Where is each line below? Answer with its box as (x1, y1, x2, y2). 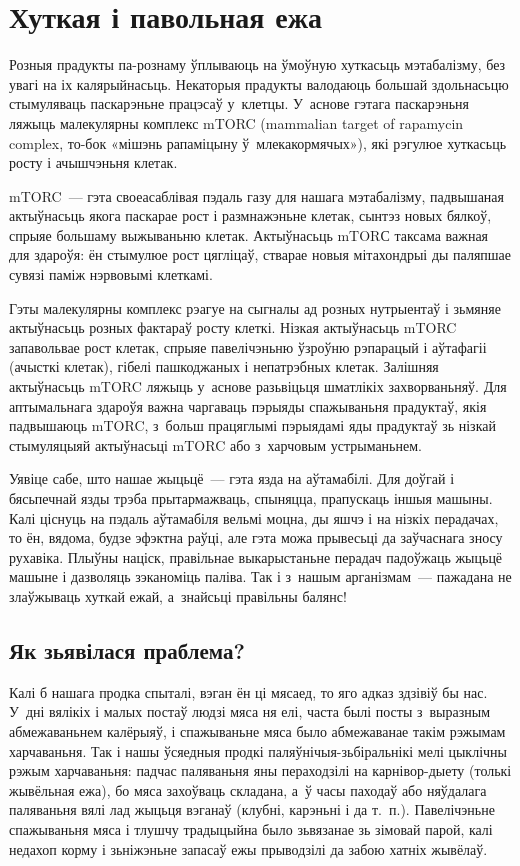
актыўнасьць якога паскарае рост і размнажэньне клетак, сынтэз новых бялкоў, (9, 205, 492, 226)
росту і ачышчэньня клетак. (9, 152, 178, 173)
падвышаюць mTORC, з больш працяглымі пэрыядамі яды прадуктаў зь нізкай (9, 415, 496, 436)
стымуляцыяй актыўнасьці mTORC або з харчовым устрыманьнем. (9, 434, 422, 455)
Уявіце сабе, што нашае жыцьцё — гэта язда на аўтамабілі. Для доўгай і (9, 468, 455, 489)
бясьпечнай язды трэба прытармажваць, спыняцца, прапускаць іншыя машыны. (9, 488, 493, 508)
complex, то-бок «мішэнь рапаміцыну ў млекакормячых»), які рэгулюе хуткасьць (9, 132, 507, 153)
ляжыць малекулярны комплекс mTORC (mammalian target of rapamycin (9, 112, 464, 133)
